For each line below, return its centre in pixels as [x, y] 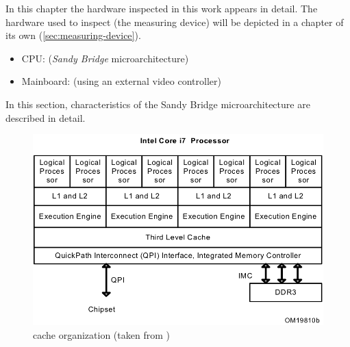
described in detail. [46, 117]
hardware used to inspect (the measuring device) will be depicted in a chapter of [175, 22]
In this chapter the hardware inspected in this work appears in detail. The [162, 8]
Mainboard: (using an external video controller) [121, 81]
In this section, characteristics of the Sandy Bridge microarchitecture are [158, 104]
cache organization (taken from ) [101, 334]
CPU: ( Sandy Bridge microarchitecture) [105, 58]
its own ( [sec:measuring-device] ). [73, 35]
